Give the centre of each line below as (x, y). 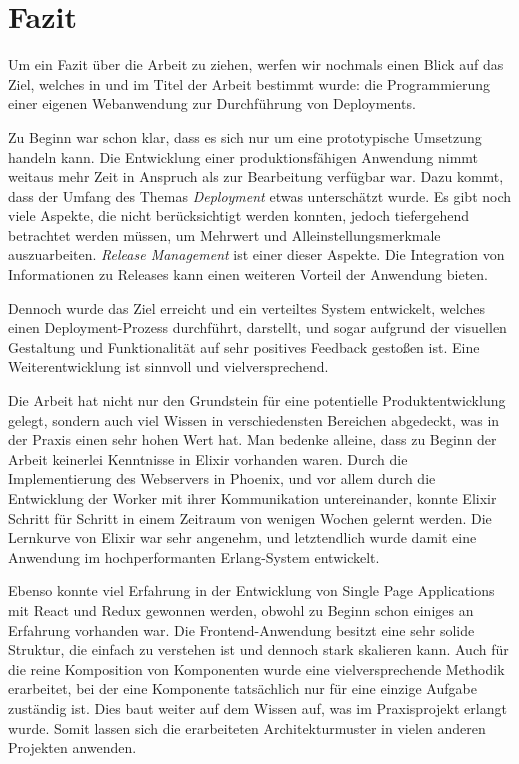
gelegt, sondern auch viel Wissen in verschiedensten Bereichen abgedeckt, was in (254, 419)
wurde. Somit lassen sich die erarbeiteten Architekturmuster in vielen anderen (247, 727)
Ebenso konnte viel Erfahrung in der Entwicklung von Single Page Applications (251, 590)
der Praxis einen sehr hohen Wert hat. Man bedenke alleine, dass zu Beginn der (252, 439)
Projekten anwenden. (72, 747)
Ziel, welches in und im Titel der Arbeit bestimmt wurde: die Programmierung (249, 83)
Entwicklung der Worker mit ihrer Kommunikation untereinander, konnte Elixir (252, 498)
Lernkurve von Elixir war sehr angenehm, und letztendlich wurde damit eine (242, 537)
